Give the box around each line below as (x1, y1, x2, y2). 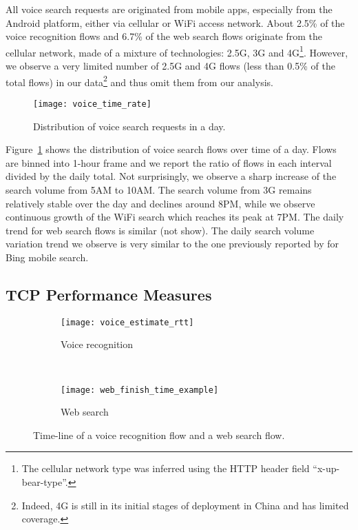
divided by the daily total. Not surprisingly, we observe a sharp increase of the (6, 169, 337, 183)
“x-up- (313, 461, 340, 476)
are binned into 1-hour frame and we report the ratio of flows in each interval (6, 155, 332, 170)
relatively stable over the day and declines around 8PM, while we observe (6, 196, 315, 210)
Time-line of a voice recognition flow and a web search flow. (33, 427, 285, 442)
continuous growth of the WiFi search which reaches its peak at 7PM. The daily (6, 210, 344, 224)
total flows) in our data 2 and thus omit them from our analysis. (6, 72, 273, 89)
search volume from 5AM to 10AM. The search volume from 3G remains (6, 182, 312, 196)
